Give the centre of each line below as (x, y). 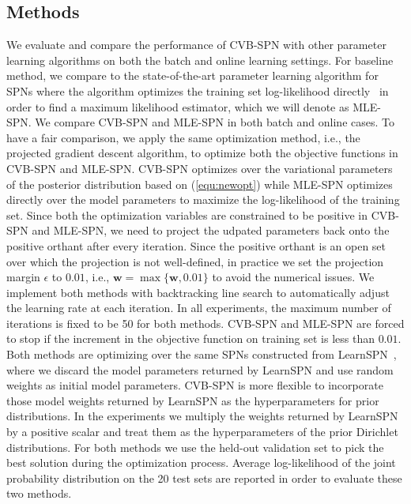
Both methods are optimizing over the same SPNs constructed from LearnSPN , (202, 354)
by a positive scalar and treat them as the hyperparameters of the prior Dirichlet (202, 432)
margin (23, 277)
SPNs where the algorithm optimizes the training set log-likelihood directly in (198, 90)
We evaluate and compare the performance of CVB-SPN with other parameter (196, 45)
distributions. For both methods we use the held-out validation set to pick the (195, 447)
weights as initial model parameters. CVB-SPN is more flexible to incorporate (195, 385)
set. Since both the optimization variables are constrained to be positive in (187, 214)
